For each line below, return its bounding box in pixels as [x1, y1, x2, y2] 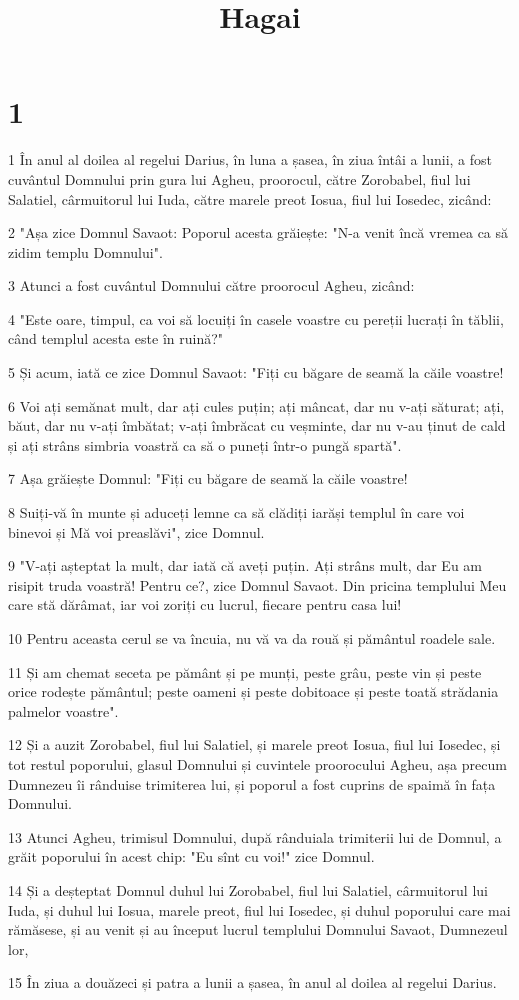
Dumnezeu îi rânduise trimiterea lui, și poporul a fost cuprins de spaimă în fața [8, 773, 496, 794]
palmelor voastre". [8, 700, 119, 721]
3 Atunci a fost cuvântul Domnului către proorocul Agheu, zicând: [8, 275, 415, 296]
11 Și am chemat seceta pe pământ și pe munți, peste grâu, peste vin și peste [8, 661, 482, 682]
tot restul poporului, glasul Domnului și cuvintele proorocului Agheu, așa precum [8, 753, 507, 774]
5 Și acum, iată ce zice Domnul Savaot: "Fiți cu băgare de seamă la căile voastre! [8, 362, 504, 383]
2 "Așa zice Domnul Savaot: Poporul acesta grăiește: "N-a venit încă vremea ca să [8, 222, 509, 243]
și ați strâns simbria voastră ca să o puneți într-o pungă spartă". [8, 434, 402, 455]
